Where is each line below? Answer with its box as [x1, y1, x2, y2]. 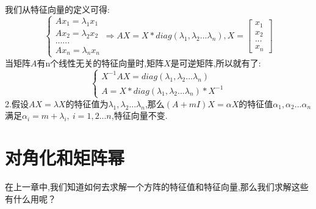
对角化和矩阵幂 [5, 145, 125, 170]
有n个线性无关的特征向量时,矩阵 [37, 56, 164, 69]
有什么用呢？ [5, 192, 56, 205]
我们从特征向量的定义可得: [5, 3, 110, 15]
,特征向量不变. [111, 109, 168, 122]
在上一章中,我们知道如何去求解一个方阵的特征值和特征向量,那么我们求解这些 [5, 180, 309, 193]
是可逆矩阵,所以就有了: [170, 56, 261, 69]
